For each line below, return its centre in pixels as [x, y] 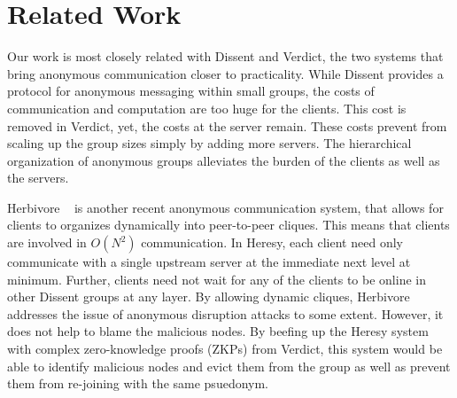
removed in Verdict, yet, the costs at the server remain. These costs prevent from [227, 125]
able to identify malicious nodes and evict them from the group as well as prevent [229, 366]
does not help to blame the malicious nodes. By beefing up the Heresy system [218, 331]
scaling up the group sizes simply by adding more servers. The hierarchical [209, 143]
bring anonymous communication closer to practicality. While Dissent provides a [225, 73]
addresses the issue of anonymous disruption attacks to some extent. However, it [225, 313]
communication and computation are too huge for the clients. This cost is [207, 108]
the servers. [38, 178]
